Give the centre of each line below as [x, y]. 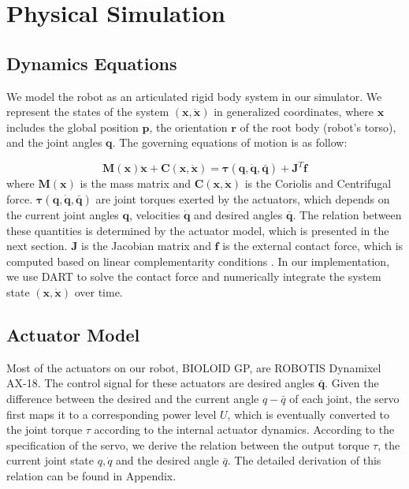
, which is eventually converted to [309, 414]
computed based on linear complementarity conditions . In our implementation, [198, 261]
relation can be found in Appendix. [91, 475]
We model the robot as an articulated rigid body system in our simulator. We [194, 96]
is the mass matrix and [136, 183]
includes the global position [73, 127]
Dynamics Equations [92, 63]
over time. [99, 292]
